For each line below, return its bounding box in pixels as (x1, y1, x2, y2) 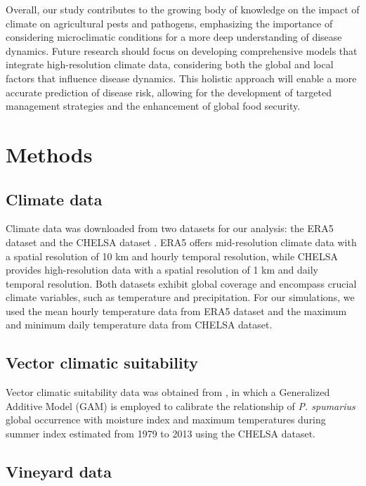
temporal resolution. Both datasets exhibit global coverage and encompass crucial (6, 276, 357, 290)
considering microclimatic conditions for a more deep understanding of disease (6, 30, 342, 44)
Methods (6, 139, 93, 168)
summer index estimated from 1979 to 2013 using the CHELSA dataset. (6, 426, 315, 441)
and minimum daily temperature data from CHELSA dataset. (6, 317, 273, 332)
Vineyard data (6, 461, 112, 482)
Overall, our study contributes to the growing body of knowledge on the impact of (6, 2, 360, 16)
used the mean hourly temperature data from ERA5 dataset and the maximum (6, 303, 347, 318)
